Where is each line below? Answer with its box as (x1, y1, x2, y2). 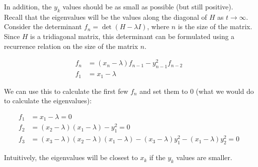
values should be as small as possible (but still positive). (63, 1, 233, 11)
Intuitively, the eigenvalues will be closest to (4, 152, 138, 163)
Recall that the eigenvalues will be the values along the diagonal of (4, 11, 207, 22)
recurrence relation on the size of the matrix (4, 41, 138, 51)
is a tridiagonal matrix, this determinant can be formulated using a (30, 31, 235, 41)
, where (147, 21, 169, 32)
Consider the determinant (4, 21, 82, 32)
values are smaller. (176, 152, 232, 163)
